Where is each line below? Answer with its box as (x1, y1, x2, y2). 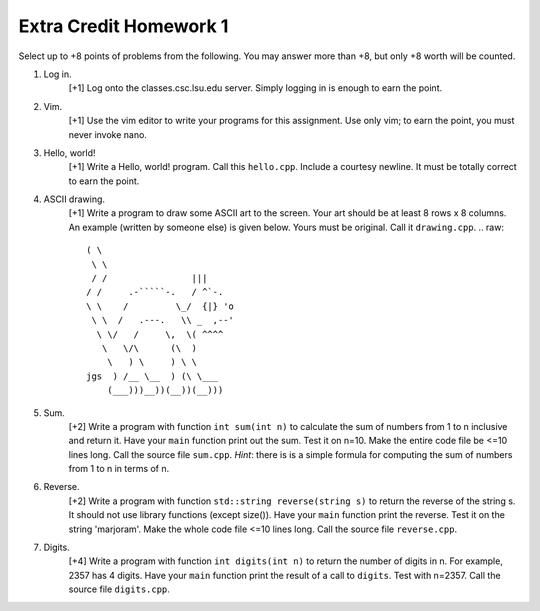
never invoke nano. (68, 128, 147, 140)
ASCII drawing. (43, 193, 105, 205)
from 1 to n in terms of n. (68, 463, 170, 475)
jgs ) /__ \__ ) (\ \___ (86, 370, 219, 382)
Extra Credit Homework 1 (18, 15, 229, 37)
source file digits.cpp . (68, 583, 170, 595)
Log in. (43, 68, 72, 80)
